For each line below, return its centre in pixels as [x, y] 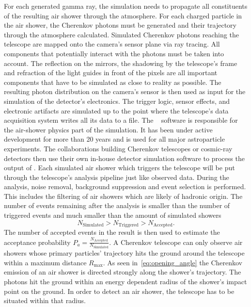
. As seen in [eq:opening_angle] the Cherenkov [173, 262]
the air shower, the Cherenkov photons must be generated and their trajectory [120, 25]
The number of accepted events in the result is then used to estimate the [112, 232]
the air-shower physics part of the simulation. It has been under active [108, 129]
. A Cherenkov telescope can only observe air [176, 242]
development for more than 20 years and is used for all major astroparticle [114, 139]
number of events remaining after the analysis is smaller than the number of [117, 205]
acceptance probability [37, 242]
